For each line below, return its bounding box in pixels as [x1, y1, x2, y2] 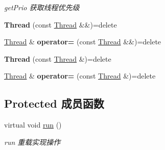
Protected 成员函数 [4, 95, 104, 111]
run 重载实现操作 [4, 136, 61, 147]
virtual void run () [4, 119, 62, 130]
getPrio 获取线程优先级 [4, 2, 80, 12]
